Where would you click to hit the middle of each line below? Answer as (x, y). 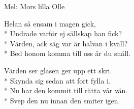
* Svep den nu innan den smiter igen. (62, 100)
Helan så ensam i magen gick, (50, 23)
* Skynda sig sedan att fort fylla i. (57, 80)
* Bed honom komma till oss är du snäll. (67, 53)
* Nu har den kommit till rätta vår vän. (66, 90)
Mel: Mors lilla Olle (35, 6)
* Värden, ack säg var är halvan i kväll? (66, 43)
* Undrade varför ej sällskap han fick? (63, 33)
